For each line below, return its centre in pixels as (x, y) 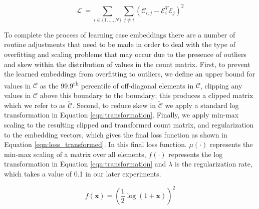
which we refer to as (35, 105)
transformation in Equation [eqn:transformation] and (85, 164)
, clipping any (221, 85)
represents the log (196, 154)
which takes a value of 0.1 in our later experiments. (83, 174)
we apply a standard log (202, 105)
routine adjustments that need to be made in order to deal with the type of (120, 44)
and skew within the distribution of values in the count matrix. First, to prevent (127, 64)
